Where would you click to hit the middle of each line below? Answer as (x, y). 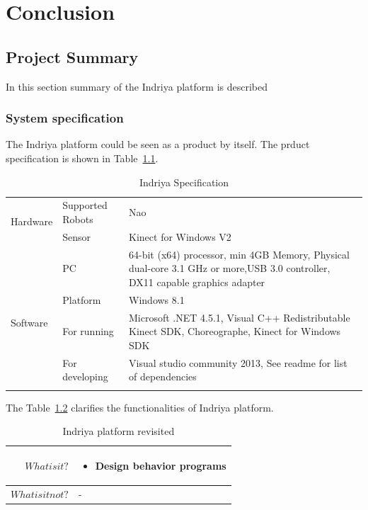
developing (85, 376)
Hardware (32, 221)
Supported (85, 205)
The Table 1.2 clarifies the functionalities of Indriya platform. (140, 407)
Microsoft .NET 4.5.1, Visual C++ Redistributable (240, 317)
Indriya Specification (184, 182)
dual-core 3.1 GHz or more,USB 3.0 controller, (230, 268)
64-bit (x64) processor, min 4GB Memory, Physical (239, 254)
